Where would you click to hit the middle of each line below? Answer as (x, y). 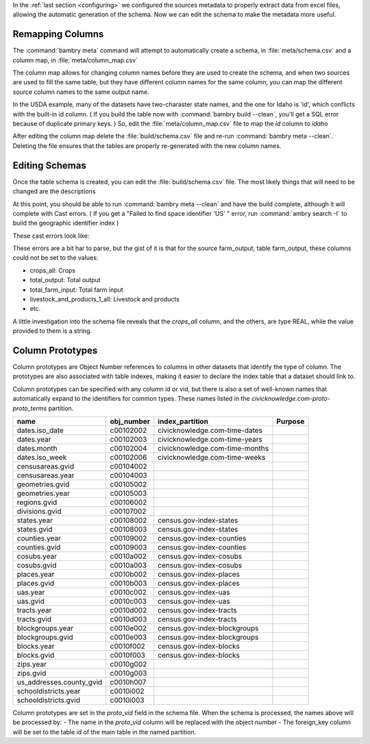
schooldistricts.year (49, 691)
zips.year (32, 665)
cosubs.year (37, 556)
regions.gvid (37, 502)
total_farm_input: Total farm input (76, 289)
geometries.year (43, 493)
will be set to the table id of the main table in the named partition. (104, 732)
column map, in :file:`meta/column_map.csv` (75, 60)
